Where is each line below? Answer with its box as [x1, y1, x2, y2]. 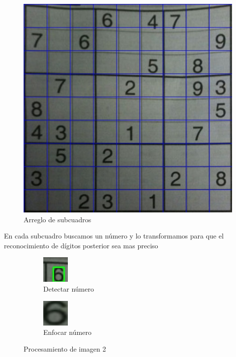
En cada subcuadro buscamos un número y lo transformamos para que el [4, 231, 224, 241]
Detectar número [43, 283, 94, 294]
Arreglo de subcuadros [24, 214, 91, 224]
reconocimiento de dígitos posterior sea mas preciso [4, 240, 158, 250]
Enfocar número [43, 327, 91, 337]
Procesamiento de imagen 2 [24, 343, 106, 354]
